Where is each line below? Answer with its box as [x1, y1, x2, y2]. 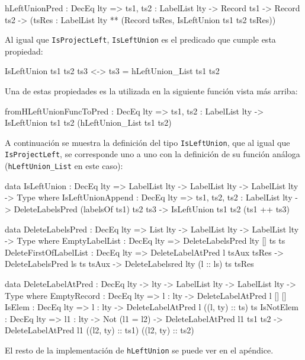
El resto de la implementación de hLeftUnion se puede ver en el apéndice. [5, 343, 274, 356]
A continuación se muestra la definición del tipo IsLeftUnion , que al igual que [5, 136, 290, 148]
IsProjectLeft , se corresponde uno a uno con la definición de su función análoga [5, 148, 300, 160]
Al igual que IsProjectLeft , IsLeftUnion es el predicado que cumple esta [5, 33, 276, 46]
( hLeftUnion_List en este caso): [5, 160, 123, 172]
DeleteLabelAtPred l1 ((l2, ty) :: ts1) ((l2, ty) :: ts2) [5, 324, 194, 336]
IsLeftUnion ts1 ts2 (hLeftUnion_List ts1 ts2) [5, 116, 172, 129]
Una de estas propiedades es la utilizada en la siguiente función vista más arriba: [5, 85, 298, 97]
